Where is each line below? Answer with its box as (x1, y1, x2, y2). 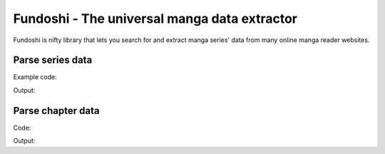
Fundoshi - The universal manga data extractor (13, 11, 297, 26)
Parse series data (13, 54, 93, 66)
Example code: (13, 73, 57, 81)
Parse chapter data (13, 104, 100, 117)
